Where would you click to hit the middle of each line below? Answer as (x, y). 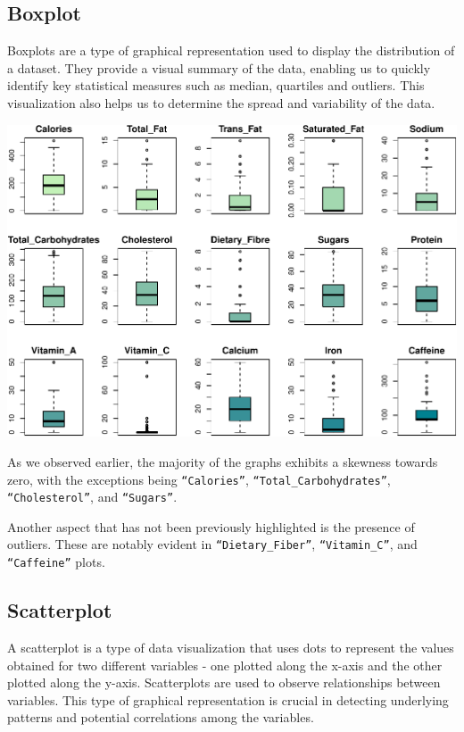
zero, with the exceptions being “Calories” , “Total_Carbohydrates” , (199, 479)
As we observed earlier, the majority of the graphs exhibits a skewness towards (223, 461)
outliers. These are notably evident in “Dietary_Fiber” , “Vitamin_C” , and (212, 544)
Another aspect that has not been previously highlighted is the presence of (211, 526)
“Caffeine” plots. (56, 562)
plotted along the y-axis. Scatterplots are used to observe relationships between (224, 682)
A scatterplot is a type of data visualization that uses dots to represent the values (231, 647)
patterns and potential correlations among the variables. (161, 717)
